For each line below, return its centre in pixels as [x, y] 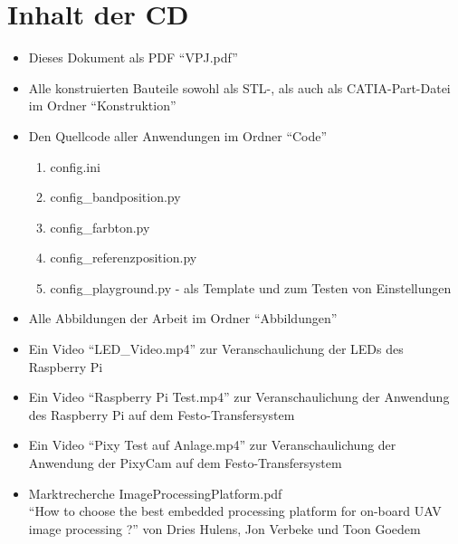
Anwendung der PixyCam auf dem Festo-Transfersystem [185, 463]
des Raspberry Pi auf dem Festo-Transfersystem [162, 414]
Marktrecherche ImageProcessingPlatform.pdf [155, 493]
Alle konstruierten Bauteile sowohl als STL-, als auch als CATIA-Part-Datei [239, 87]
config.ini [75, 166]
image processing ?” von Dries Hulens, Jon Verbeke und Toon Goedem [224, 528]
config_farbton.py [100, 227]
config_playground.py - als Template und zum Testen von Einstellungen [251, 287]
